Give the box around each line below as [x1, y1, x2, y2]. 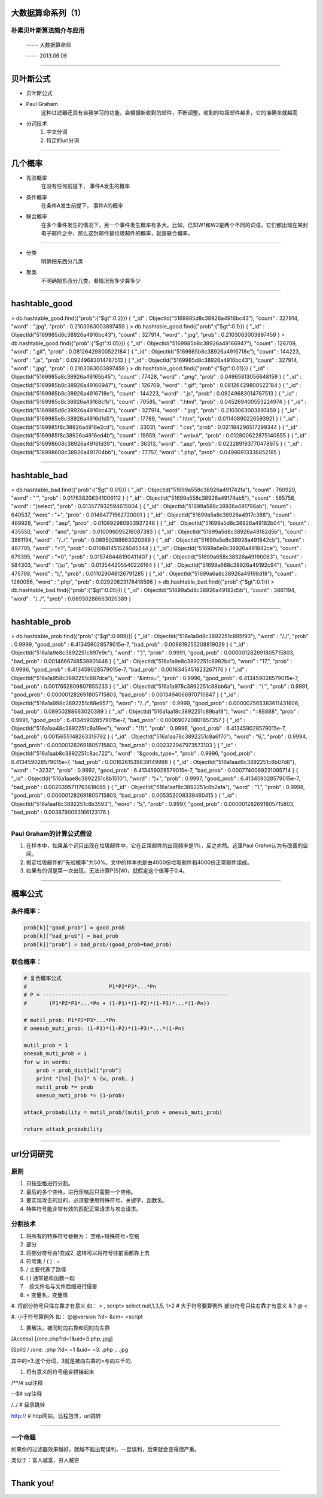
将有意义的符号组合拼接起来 [26, 1368, 95, 1375]
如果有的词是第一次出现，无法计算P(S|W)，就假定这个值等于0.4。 [26, 867, 188, 874]
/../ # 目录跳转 [11, 1401, 45, 1408]
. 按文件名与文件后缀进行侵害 [26, 1283, 97, 1290]
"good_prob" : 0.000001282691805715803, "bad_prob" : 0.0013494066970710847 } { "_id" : [11, 691, 239, 698]
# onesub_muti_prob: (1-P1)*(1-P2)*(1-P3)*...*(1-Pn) [23, 1025, 185, 1032]
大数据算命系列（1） [11, 8, 86, 18]
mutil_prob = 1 [23, 1041, 68, 1049]
